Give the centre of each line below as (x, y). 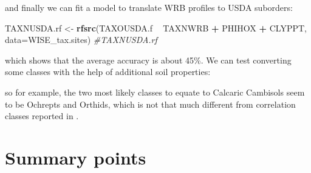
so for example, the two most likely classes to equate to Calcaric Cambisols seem (155, 92)
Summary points (76, 157)
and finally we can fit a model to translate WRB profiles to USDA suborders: (149, 7)
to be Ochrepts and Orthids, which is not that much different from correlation (150, 104)
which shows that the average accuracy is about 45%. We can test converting (148, 60)
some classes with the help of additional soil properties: (108, 72)
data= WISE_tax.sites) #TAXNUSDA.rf (81, 40)
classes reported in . (42, 116)
